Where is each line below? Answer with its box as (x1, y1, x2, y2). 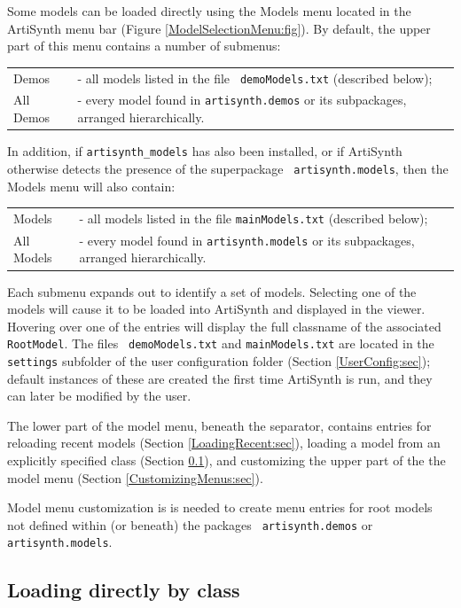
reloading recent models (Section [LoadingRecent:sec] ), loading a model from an (7, 433, 441, 452)
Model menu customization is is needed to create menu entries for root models (7, 498, 433, 517)
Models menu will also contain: (7, 176, 176, 195)
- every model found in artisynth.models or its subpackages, (79, 230, 415, 249)
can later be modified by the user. (7, 386, 191, 405)
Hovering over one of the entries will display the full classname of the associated (7, 316, 441, 335)
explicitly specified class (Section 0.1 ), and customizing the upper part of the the (7, 450, 446, 469)
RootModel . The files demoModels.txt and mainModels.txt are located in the (7, 334, 434, 353)
